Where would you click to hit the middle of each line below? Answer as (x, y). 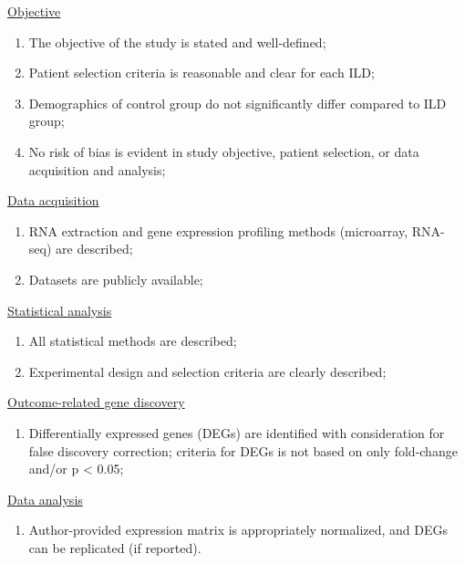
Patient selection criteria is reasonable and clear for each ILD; (201, 73)
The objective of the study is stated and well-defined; (177, 42)
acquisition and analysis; (97, 169)
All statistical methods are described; (133, 341)
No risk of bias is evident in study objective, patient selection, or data (224, 151)
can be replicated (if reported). (115, 547)
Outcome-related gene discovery (96, 402)
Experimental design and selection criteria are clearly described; (207, 371)
